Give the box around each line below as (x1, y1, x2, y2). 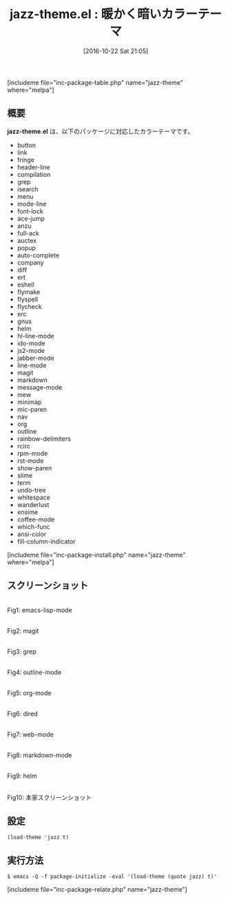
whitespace (17, 493, 50, 501)
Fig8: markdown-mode (7, 751, 72, 759)
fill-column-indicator (17, 537, 76, 546)
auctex (17, 236, 37, 245)
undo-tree (17, 486, 46, 494)
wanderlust (17, 500, 50, 508)
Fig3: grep (7, 647, 37, 655)
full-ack (17, 229, 40, 237)
